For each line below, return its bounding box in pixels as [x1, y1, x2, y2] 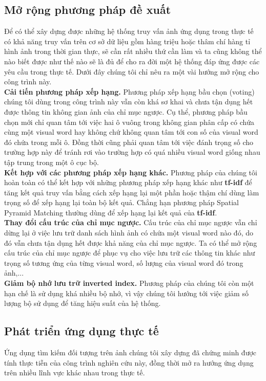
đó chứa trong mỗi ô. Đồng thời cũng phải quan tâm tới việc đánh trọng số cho [4, 136, 254, 147]
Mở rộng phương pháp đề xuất [4, 2, 171, 17]
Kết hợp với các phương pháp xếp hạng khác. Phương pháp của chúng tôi [4, 167, 257, 177]
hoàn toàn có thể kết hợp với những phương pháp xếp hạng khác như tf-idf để [4, 177, 252, 188]
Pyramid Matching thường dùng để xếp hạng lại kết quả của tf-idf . [4, 207, 217, 217]
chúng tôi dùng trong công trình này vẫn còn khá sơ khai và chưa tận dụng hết [4, 96, 253, 107]
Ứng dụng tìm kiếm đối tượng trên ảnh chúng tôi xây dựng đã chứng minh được [4, 347, 257, 358]
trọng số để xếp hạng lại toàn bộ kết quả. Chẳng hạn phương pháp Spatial [4, 197, 239, 208]
